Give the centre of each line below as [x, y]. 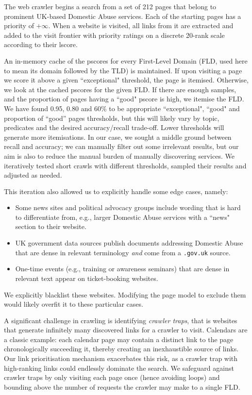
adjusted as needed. [33, 175]
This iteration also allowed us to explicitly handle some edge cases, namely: [116, 191]
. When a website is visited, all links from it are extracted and [141, 25]
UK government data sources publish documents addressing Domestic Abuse [129, 243]
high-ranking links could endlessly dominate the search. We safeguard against [119, 368]
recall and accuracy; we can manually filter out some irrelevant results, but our [121, 146]
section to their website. [51, 226]
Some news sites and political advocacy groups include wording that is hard [128, 207]
